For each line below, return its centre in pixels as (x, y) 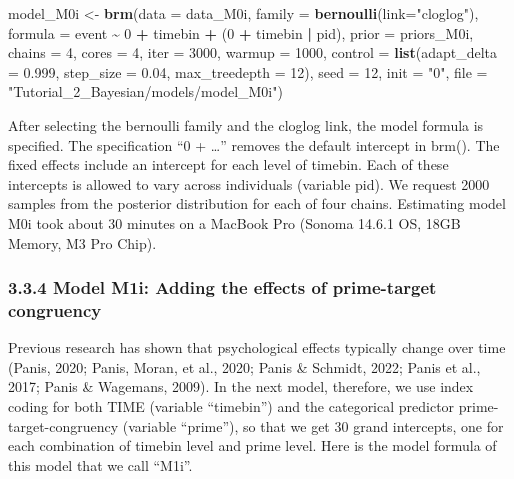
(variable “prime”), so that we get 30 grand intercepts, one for (313, 425)
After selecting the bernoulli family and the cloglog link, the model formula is (246, 124)
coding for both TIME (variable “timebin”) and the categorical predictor (231, 406)
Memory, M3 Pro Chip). (82, 242)
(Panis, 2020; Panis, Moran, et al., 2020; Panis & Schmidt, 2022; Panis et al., (244, 366)
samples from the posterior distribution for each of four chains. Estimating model (257, 203)
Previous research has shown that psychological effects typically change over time (257, 347)
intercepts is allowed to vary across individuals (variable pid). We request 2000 (249, 183)
